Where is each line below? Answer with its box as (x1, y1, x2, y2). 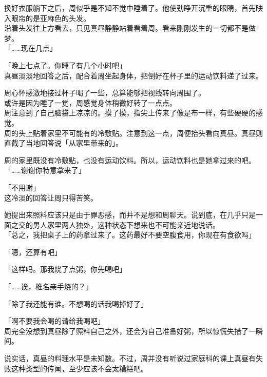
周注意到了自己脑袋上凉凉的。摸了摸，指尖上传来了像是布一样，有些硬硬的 (4, 107, 256, 118)
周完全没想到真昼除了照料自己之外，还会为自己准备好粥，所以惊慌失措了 (4, 325, 249, 336)
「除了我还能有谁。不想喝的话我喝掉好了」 (4, 298, 148, 309)
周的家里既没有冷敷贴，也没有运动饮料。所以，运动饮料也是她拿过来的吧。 (4, 154, 256, 165)
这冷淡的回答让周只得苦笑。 (4, 192, 98, 203)
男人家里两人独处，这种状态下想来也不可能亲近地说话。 (32, 219, 220, 230)
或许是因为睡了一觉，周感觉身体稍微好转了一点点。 (4, 97, 177, 108)
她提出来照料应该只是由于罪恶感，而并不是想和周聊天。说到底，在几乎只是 (4, 209, 256, 220)
